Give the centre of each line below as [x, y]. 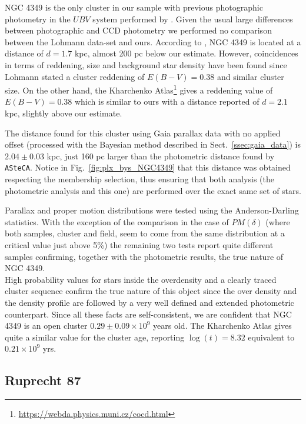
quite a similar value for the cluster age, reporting [95, 337]
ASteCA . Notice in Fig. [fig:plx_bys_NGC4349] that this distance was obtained [148, 167]
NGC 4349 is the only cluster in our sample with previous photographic [134, 7]
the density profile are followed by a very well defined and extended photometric [149, 302]
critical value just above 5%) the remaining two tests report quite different [139, 245]
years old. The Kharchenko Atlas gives [222, 325]
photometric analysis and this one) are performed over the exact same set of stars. [153, 190]
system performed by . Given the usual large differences [193, 19]
